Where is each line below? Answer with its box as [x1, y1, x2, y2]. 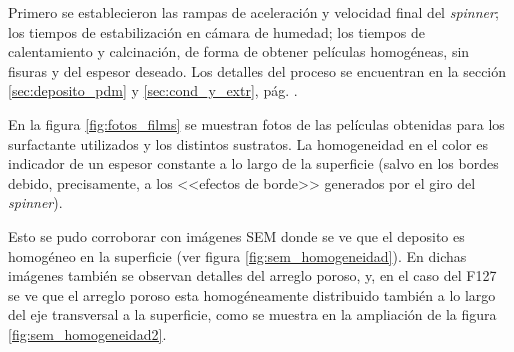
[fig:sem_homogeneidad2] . [8, 323, 167, 344]
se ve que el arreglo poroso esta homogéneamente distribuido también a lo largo [8, 284, 496, 305]
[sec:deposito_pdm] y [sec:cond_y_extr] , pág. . [8, 80, 298, 101]
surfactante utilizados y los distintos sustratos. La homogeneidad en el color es [8, 133, 489, 154]
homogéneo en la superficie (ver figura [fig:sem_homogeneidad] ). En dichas [8, 245, 467, 266]
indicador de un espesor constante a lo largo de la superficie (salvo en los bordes [8, 153, 499, 174]
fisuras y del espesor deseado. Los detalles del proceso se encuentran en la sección [8, 60, 507, 81]
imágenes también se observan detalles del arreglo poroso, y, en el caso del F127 [8, 265, 497, 286]
